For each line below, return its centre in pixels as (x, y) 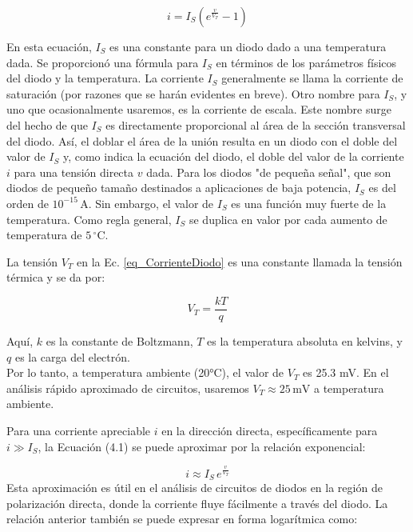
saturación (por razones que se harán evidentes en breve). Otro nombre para (193, 93)
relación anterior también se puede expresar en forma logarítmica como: (182, 519)
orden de (28, 203)
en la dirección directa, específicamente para (270, 430)
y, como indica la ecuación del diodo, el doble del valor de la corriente (233, 156)
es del (382, 188)
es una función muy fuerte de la (309, 203)
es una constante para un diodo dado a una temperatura (248, 46)
